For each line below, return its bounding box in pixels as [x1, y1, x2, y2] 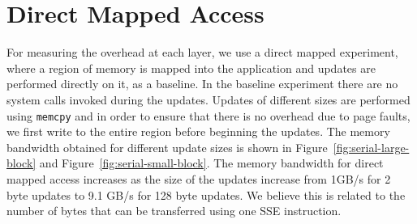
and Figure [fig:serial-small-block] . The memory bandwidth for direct [39, 154, 384, 171]
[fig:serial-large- [333, 138, 410, 155]
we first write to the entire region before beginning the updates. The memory [6, 123, 390, 140]
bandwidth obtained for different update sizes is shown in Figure [6, 138, 328, 155]
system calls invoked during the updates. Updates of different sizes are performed [6, 91, 411, 108]
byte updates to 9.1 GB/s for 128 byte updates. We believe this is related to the [6, 186, 406, 203]
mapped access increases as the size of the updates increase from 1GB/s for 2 [6, 170, 391, 187]
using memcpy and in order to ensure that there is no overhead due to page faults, [6, 107, 411, 124]
